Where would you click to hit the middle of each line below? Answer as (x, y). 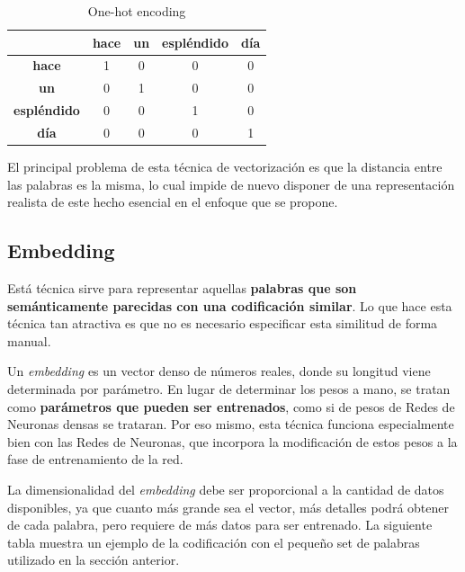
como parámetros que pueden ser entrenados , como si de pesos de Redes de (231, 406)
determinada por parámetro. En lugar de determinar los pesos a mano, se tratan (229, 389)
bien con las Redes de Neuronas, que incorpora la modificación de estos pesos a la (232, 441)
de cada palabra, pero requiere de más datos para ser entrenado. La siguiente (220, 525)
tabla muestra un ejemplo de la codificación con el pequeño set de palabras (214, 542)
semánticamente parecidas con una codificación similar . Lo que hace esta (230, 305)
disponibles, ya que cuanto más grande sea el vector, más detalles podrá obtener (228, 507)
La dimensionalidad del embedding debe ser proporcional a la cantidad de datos (226, 489)
